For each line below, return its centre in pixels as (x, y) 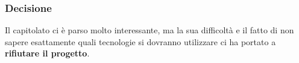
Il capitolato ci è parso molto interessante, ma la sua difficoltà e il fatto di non (149, 30)
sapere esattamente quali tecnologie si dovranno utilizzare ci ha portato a (140, 41)
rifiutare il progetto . (47, 53)
